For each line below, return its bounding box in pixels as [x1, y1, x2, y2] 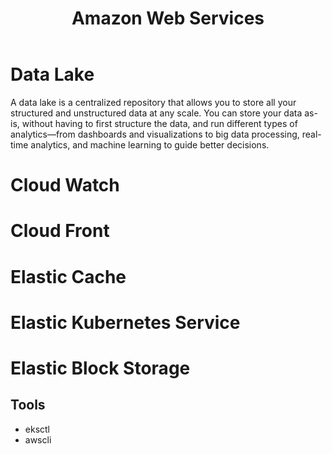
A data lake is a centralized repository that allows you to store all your [10, 96, 297, 108]
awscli [24, 433, 52, 446]
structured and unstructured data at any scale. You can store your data [10, 107, 303, 119]
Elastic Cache [10, 265, 127, 288]
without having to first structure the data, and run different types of [21, 117, 298, 129]
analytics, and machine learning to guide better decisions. [30, 138, 270, 151]
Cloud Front [10, 220, 110, 242]
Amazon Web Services [71, 7, 265, 30]
